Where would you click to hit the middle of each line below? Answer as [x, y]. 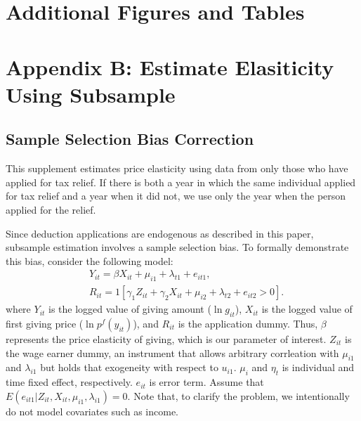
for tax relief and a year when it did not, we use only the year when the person [176, 196]
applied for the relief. [51, 209]
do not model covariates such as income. [92, 411]
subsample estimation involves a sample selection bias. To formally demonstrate [177, 247]
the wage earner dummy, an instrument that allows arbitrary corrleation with [172, 352]
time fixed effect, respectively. [69, 382]
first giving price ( [45, 323]
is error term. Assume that [206, 382]
